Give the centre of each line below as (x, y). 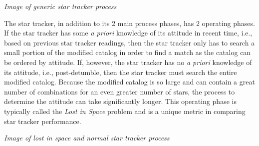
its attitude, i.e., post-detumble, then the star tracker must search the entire (121, 72)
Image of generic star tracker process (60, 6)
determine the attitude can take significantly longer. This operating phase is (120, 101)
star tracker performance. (43, 121)
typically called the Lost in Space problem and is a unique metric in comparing (125, 111)
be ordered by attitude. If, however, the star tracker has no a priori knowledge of (128, 62)
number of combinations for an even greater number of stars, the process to (120, 91)
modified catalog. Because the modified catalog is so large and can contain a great (129, 82)
